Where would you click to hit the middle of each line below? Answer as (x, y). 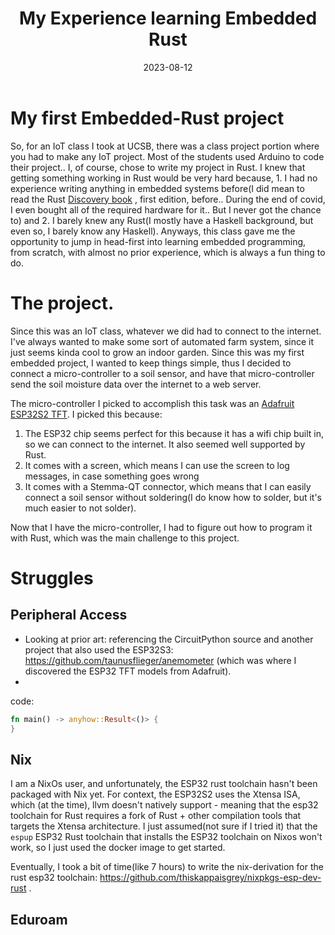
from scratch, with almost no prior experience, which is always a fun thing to (168, 252)
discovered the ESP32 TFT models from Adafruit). (128, 671)
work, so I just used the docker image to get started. (118, 848)
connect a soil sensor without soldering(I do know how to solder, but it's (173, 497)
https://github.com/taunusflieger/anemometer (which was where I (160, 660)
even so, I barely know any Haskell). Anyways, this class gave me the (153, 231)
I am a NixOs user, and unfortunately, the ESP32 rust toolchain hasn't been (164, 784)
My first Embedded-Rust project (147, 118)
